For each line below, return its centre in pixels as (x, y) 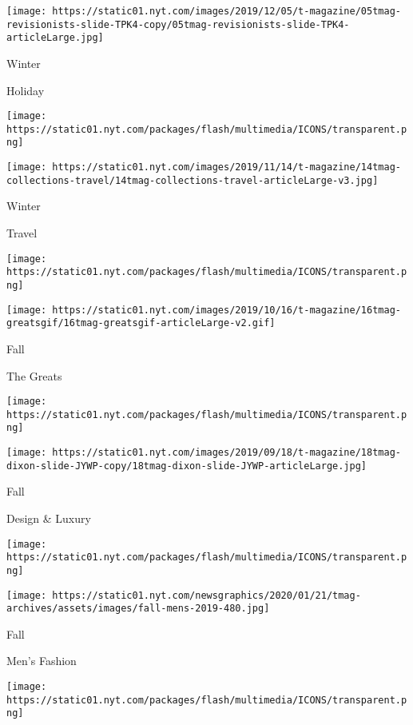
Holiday (26, 90)
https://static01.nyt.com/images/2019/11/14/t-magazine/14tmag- (226, 167)
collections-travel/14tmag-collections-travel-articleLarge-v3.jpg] (193, 180)
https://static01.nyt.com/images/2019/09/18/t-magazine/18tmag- (226, 453)
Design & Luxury (49, 518)
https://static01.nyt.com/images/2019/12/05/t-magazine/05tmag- (226, 11)
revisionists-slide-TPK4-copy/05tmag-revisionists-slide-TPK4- (178, 24)
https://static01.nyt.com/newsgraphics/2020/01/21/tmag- (206, 595)
